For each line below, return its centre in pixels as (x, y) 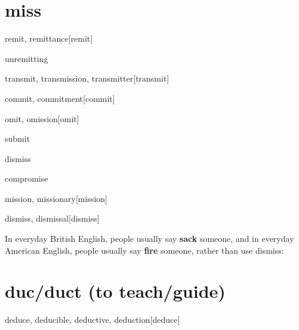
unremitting (27, 58)
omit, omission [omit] (42, 118)
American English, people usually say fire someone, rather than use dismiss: (144, 250)
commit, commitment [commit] (60, 98)
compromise (27, 178)
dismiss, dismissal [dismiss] (52, 218)
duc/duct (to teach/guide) (115, 291)
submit (18, 138)
